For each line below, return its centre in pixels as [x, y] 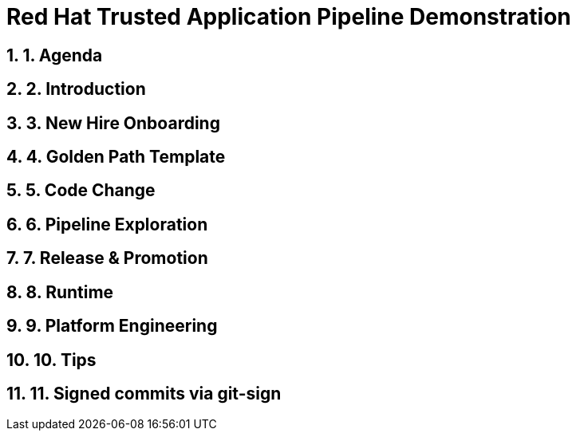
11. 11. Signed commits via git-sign [144, 393]
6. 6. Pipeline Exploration [107, 224]
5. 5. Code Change [81, 191]
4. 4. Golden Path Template [116, 157]
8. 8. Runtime [60, 292]
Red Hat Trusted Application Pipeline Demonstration [289, 17]
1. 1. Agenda [55, 55]
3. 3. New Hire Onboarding [113, 123]
